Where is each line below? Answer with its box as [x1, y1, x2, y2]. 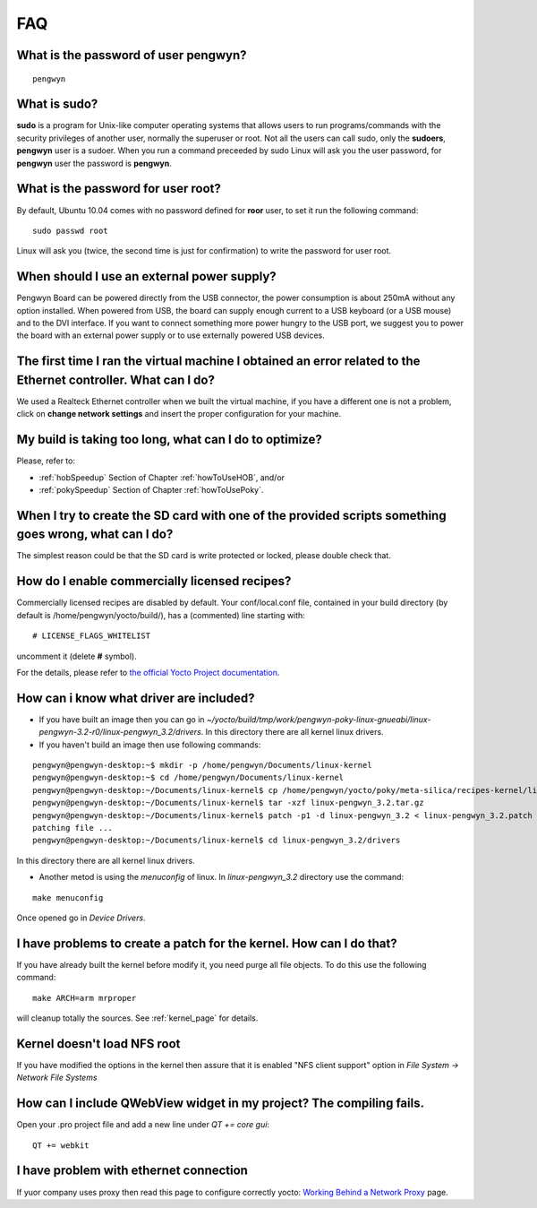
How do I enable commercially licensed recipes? [16, 574, 292, 589]
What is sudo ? [16, 97, 98, 112]
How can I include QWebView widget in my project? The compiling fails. [16, 1096, 425, 1111]
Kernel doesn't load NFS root [16, 1036, 181, 1051]
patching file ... [32, 823, 114, 833]
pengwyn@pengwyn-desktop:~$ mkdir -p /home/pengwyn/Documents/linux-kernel [32, 760, 372, 771]
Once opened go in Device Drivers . [16, 912, 147, 923]
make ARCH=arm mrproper [32, 993, 137, 1003]
